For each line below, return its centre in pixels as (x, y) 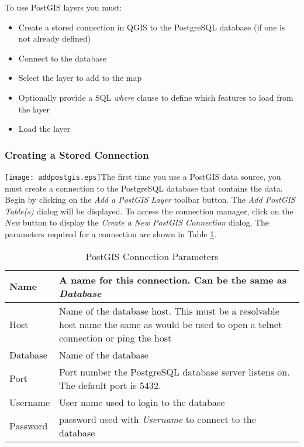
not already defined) (55, 38)
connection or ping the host (115, 337)
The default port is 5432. (110, 385)
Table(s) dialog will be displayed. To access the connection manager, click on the (149, 211)
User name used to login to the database (142, 402)
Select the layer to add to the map (80, 78)
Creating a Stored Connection (77, 154)
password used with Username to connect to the (158, 419)
